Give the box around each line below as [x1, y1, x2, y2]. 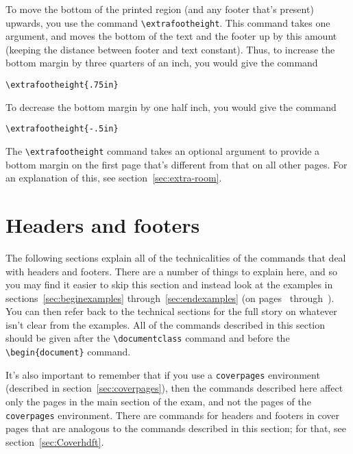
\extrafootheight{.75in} [5, 80, 119, 90]
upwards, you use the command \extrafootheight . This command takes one [5, 15, 330, 29]
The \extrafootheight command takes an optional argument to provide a [5, 143, 320, 157]
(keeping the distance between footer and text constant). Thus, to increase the [5, 42, 335, 56]
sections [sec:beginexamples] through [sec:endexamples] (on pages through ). [5, 290, 334, 305]
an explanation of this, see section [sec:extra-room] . [5, 171, 222, 185]
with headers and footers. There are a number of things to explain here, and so [5, 264, 337, 278]
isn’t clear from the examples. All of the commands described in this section [5, 317, 326, 331]
